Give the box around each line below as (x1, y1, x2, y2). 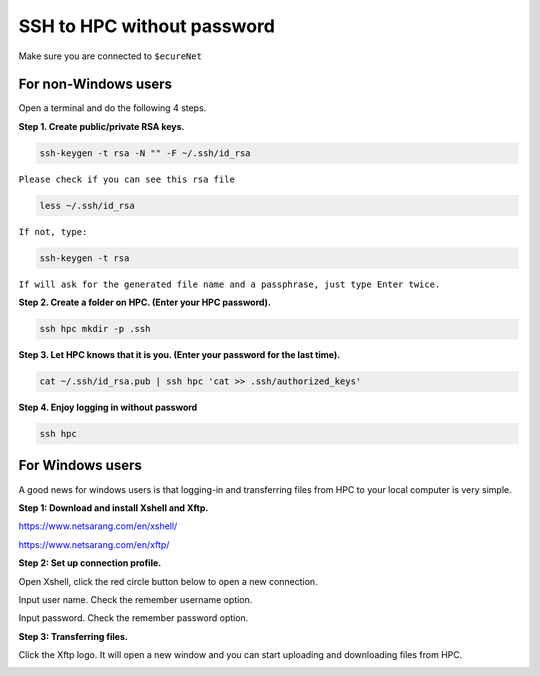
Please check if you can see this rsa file (18, 173, 235, 185)
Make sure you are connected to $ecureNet (18, 50, 202, 62)
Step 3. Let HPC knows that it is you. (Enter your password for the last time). (18, 349, 341, 361)
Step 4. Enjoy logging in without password (18, 401, 198, 414)
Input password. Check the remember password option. (18, 612, 249, 624)
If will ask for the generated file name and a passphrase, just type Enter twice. (18, 278, 441, 290)
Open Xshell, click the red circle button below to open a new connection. (18, 575, 319, 587)
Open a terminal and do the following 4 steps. (18, 102, 207, 114)
